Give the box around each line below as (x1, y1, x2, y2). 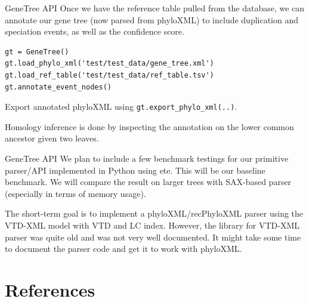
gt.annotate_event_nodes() (5, 82, 112, 91)
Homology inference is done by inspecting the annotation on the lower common (5, 120, 294, 132)
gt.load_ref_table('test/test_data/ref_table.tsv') (5, 70, 214, 79)
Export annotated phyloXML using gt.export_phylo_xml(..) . (5, 100, 237, 113)
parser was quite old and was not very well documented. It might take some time (5, 230, 301, 243)
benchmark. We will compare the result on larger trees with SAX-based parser (5, 175, 292, 188)
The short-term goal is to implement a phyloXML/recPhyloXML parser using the (5, 207, 304, 220)
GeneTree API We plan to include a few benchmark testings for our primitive (5, 152, 289, 164)
